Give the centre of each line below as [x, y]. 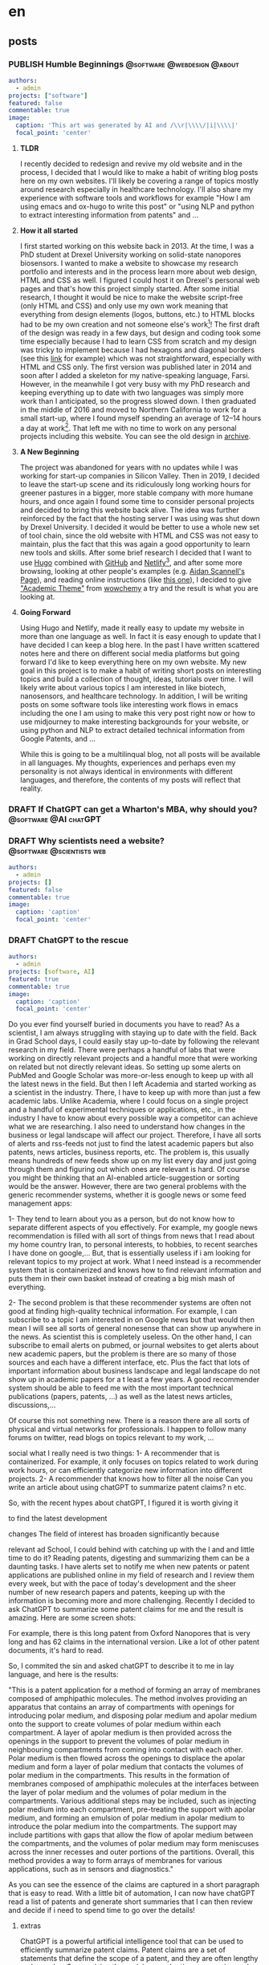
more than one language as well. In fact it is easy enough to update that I [140, 636]
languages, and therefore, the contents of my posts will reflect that [130, 779]
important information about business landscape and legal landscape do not [134, 1371]
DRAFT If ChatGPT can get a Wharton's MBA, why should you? [133, 809]
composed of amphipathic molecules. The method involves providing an [128, 1699]
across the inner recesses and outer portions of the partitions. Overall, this [131, 1852]
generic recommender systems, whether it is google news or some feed [127, 1195]
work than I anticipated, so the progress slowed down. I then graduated [138, 401]
